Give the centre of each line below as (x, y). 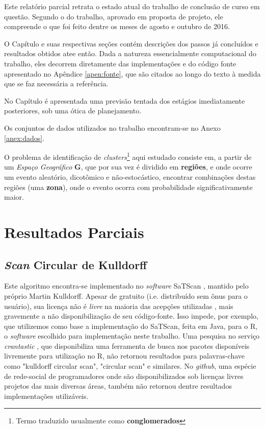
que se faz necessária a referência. (56, 84)
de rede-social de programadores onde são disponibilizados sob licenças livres (124, 376)
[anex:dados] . (24, 138)
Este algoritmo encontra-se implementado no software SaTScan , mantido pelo (126, 286)
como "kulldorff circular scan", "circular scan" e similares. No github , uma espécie (130, 366)
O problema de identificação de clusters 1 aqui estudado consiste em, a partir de (128, 156)
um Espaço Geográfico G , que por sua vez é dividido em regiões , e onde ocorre (128, 167)
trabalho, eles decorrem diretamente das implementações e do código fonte (120, 63)
